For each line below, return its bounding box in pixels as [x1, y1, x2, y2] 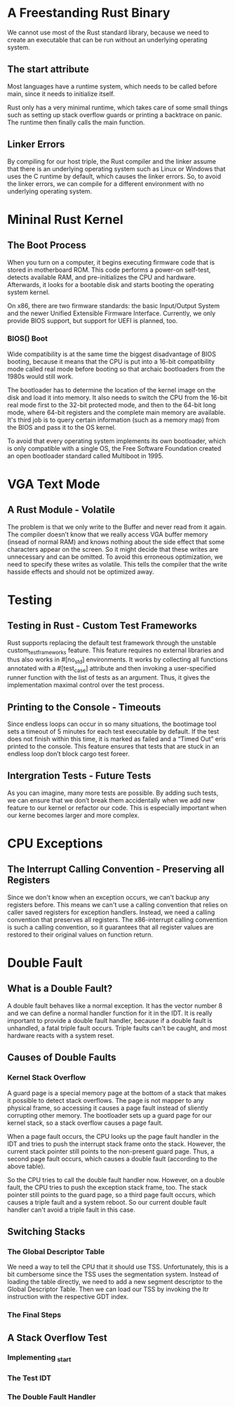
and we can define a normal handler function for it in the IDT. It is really [7, 1009, 213, 1017]
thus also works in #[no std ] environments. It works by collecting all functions [7, 655, 228, 665]
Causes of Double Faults [7, 1052, 117, 1064]
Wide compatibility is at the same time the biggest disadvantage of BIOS [7, 350, 216, 358]
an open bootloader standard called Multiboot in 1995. [7, 451, 163, 460]
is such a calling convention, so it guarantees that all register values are [7, 923, 214, 931]
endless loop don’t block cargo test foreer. [7, 750, 130, 758]
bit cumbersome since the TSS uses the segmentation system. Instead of [7, 1270, 219, 1279]
